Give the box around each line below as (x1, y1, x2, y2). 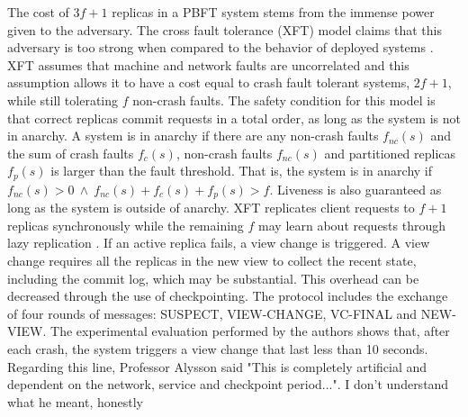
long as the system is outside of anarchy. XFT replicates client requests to (7, 198, 415, 217)
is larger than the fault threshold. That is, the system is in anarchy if (50, 161, 433, 180)
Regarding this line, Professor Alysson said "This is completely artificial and (7, 357, 427, 376)
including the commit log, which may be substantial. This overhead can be (7, 268, 419, 287)
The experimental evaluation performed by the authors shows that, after (50, 322, 450, 340)
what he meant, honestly (7, 392, 143, 411)
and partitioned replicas (324, 143, 456, 162)
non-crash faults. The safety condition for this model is (132, 90, 436, 109)
